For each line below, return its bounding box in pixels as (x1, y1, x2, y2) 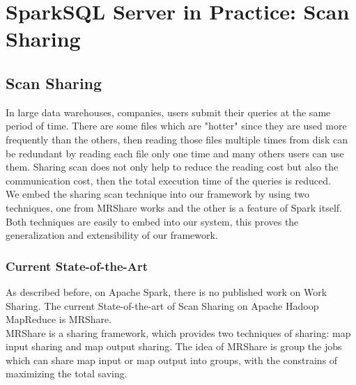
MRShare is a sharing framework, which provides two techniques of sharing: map (6, 325, 351, 340)
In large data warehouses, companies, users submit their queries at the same (6, 104, 331, 119)
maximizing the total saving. (6, 366, 127, 381)
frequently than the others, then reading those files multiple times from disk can (6, 132, 348, 146)
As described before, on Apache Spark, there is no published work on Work (6, 284, 327, 299)
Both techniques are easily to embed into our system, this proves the (6, 214, 299, 228)
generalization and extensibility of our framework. (6, 228, 218, 242)
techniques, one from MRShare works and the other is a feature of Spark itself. (6, 200, 342, 214)
